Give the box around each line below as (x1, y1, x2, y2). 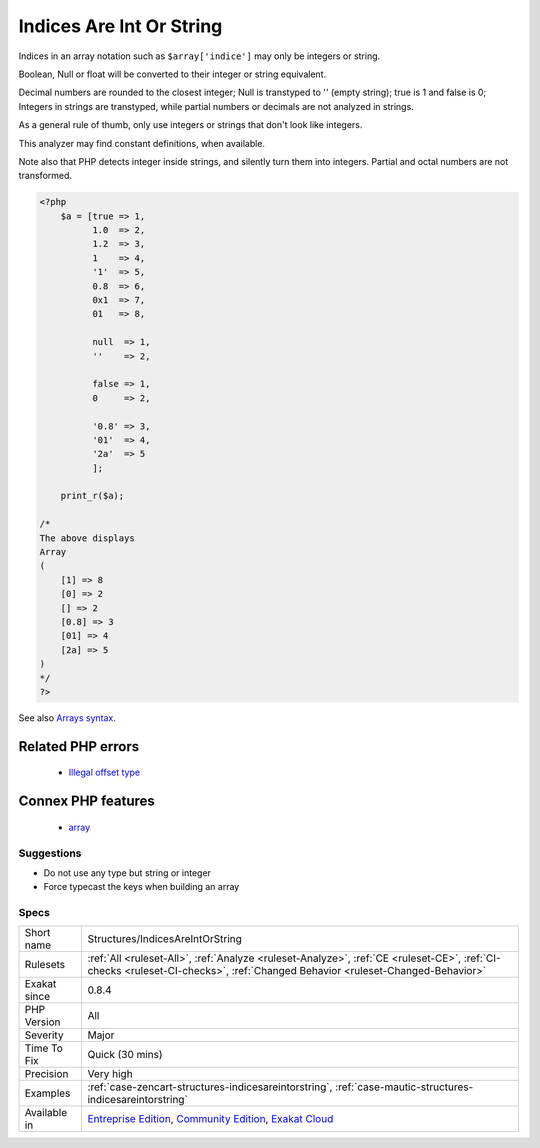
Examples (24, 1086, 71, 1100)
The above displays (39, 532, 135, 544)
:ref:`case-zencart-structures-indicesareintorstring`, (87, 1080, 333, 1094)
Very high (87, 1067, 134, 1081)
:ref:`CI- (463, 951, 501, 965)
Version (24, 1015, 61, 1029)
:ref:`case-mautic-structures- (335, 1080, 474, 1094)
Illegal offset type (68, 766, 140, 779)
